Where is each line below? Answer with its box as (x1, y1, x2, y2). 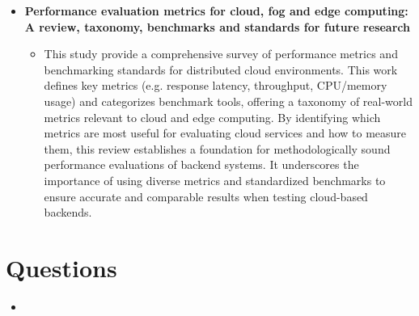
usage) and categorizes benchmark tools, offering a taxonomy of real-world (44, 92, 413, 109)
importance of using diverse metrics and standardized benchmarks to (44, 171, 386, 188)
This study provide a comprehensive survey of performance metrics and (44, 45, 398, 62)
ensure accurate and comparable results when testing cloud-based (44, 187, 368, 204)
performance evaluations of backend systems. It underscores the (44, 156, 359, 173)
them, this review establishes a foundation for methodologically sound (44, 140, 391, 157)
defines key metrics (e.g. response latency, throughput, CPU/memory (44, 77, 387, 94)
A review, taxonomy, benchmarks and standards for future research (24, 18, 410, 35)
